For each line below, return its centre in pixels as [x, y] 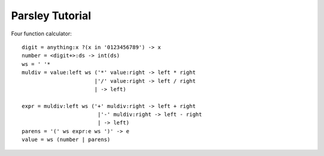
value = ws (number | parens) [66, 140]
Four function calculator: [41, 34]
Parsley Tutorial [51, 16]
